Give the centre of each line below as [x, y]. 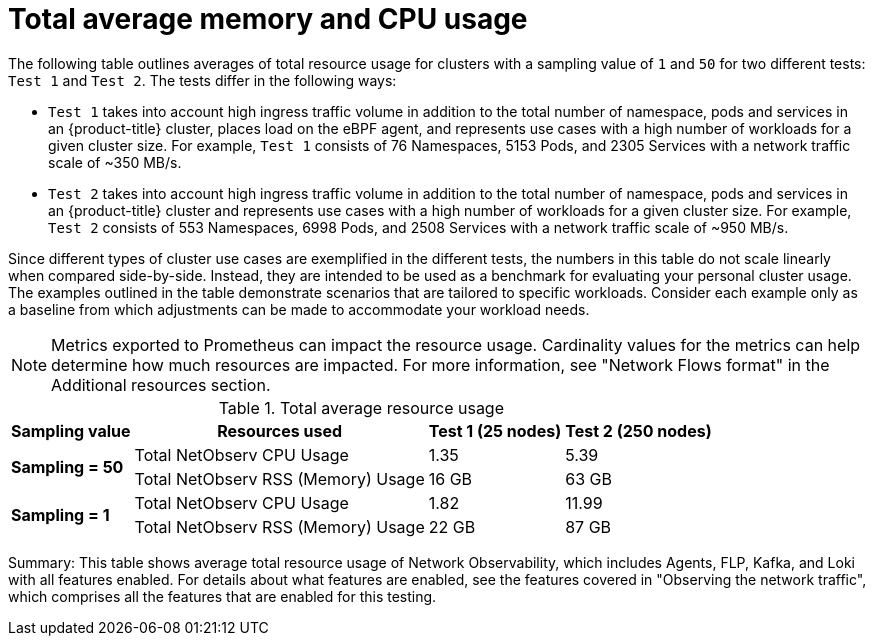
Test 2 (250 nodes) [638, 430]
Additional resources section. [161, 384]
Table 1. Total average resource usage [361, 407]
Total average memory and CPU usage [268, 19]
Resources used [280, 430]
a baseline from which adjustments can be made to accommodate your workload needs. [299, 309]
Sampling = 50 [67, 466]
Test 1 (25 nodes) [495, 430]
